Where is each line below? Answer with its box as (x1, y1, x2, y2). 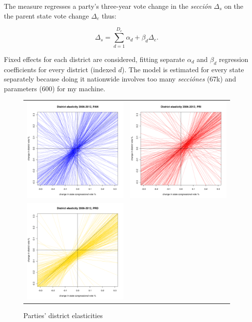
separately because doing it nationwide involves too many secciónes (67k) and (4, 74, 236, 84)
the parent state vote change (4, 10, 89, 20)
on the (224, 1, 244, 11)
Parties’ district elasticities (23, 310, 103, 320)
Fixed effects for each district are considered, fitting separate (4, 54, 185, 64)
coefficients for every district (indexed (4, 64, 116, 74)
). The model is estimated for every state (122, 64, 244, 74)
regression (219, 54, 249, 64)
